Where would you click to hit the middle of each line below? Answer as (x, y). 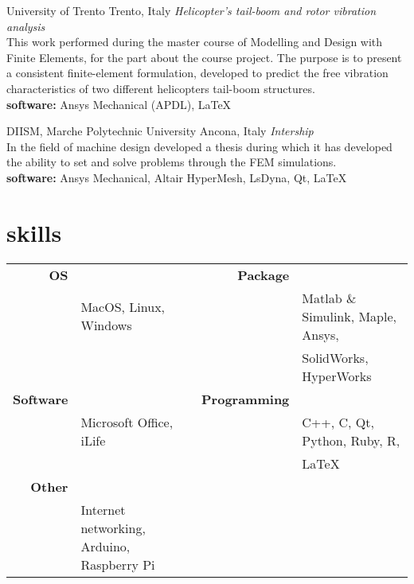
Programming (246, 399)
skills (34, 232)
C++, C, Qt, (338, 422)
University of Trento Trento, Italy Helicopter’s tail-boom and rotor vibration (191, 10)
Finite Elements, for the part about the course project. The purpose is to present (204, 57)
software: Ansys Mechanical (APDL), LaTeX (119, 104)
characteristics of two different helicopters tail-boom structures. (161, 88)
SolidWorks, (335, 357)
